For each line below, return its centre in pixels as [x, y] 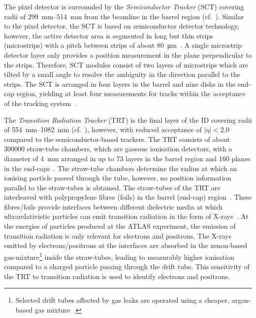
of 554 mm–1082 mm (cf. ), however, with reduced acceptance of [103, 129]
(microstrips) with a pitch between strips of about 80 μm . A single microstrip [123, 45]
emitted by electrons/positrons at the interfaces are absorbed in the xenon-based [126, 245]
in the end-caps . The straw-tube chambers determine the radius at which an [121, 168]
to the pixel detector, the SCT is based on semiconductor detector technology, [122, 26]
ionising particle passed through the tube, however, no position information [118, 178]
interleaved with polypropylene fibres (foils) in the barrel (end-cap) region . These [128, 197]
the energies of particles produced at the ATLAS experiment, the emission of [120, 226]
